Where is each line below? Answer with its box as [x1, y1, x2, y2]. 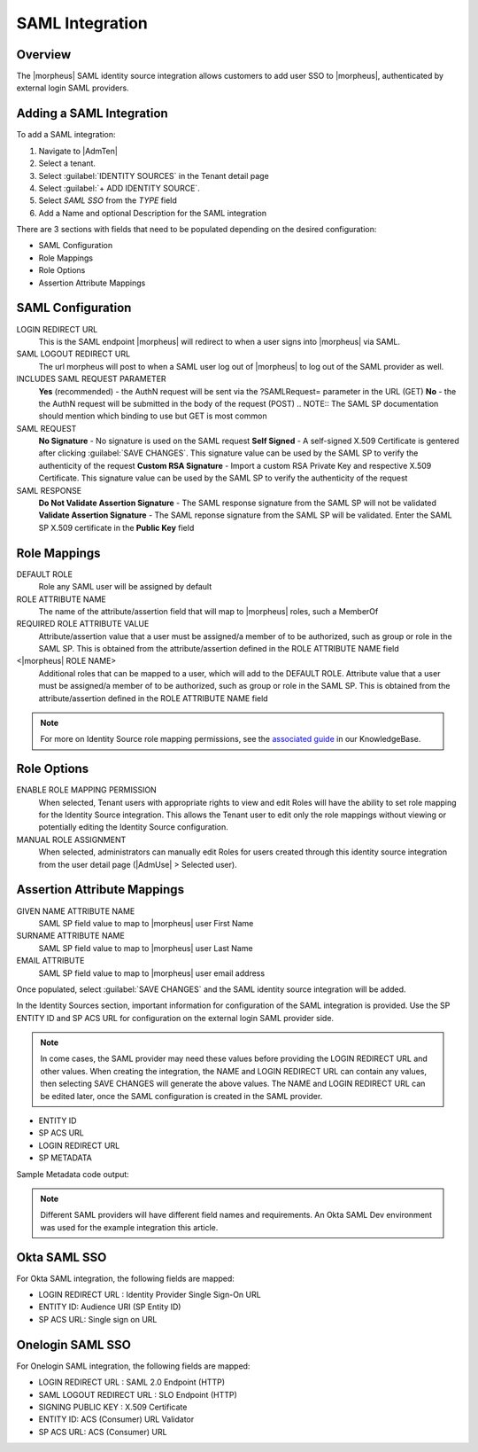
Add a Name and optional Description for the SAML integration [38, 207, 267, 218]
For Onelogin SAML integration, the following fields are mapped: [16, 1361, 251, 1371]
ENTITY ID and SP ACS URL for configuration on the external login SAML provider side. [16, 1012, 335, 1023]
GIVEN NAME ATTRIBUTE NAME [16, 905, 135, 917]
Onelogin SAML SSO [16, 1337, 132, 1352]
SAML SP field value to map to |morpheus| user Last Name [38, 942, 253, 953]
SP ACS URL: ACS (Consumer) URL [38, 1426, 167, 1437]
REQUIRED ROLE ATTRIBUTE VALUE [16, 619, 150, 629]
